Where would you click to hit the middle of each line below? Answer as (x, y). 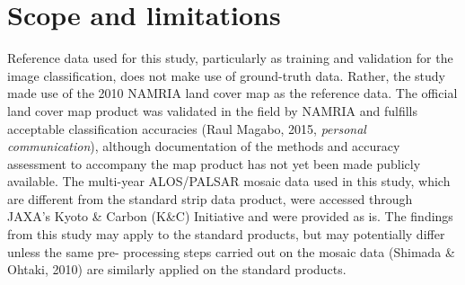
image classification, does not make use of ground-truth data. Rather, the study (226, 75)
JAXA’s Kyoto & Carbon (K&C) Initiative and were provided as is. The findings (230, 216)
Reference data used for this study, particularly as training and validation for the (230, 58)
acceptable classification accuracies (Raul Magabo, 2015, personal (187, 128)
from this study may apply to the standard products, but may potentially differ (226, 234)
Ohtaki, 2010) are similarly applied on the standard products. (177, 269)
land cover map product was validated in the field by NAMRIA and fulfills (213, 110)
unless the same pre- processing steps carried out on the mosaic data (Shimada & (231, 251)
